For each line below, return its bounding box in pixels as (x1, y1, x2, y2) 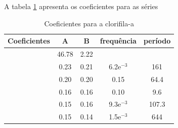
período (143, 35, 171, 46)
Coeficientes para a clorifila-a (44, 18, 134, 28)
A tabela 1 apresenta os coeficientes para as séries (4, 1, 158, 11)
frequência (100, 35, 137, 46)
